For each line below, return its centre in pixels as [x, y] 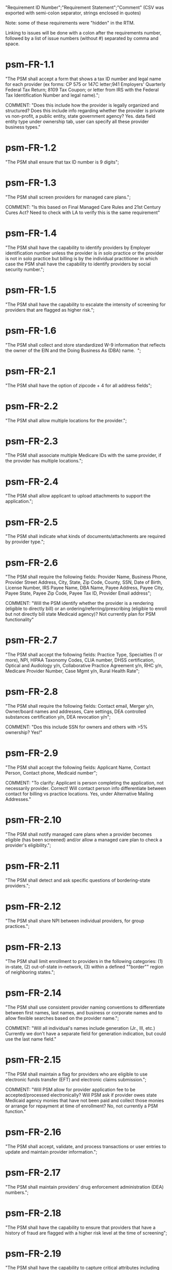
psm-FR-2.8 [32, 692]
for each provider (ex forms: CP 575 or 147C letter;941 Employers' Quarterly [85, 84]
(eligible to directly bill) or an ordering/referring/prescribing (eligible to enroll [86, 609]
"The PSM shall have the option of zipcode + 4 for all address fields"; [79, 385]
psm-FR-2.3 [32, 441]
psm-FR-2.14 [33, 993]
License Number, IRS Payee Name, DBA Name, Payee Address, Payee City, [85, 588]
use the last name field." [31, 1039]
